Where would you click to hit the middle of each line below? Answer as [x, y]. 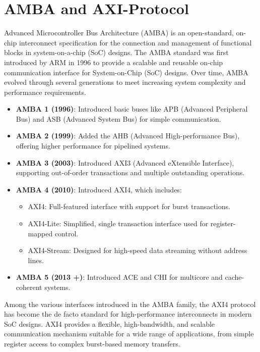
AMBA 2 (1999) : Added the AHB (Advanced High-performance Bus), [128, 136]
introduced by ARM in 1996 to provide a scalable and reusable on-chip [114, 62]
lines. [36, 260]
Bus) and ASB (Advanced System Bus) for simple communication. [118, 118]
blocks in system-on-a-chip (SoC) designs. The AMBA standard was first [116, 52]
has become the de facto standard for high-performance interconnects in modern [128, 314]
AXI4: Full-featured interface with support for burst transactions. [129, 206]
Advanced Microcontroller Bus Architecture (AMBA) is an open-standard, [119, 33]
